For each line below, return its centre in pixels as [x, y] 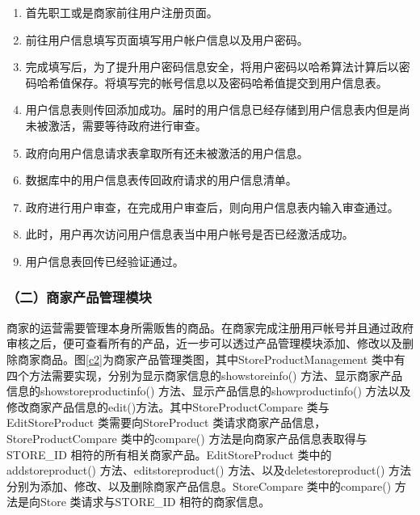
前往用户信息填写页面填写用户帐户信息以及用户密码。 [167, 39]
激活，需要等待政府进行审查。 [127, 125]
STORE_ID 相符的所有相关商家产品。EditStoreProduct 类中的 [169, 454]
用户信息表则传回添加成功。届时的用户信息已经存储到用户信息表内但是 [212, 110]
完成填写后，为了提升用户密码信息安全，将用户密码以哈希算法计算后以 [212, 67]
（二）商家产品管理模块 [79, 297]
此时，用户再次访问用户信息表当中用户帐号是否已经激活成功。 [189, 234]
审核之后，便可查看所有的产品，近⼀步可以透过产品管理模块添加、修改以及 [204, 343]
